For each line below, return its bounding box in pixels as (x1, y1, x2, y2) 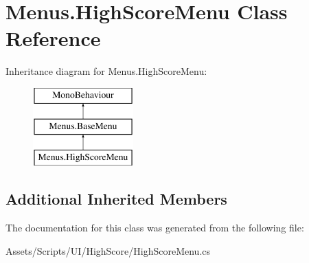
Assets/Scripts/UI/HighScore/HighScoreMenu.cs (5, 243, 211, 258)
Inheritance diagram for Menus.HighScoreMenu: (5, 64, 207, 78)
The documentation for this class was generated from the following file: (5, 220, 304, 235)
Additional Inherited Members (5, 188, 227, 209)
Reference (5, 24, 101, 52)
